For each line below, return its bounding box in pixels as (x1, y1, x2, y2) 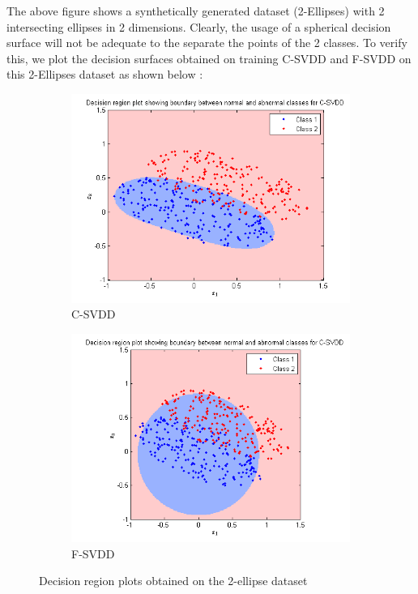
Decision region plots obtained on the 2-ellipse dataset (39, 572, 308, 589)
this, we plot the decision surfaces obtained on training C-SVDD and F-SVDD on (6, 49, 412, 66)
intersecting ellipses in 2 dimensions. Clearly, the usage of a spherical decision (6, 18, 391, 35)
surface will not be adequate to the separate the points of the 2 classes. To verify (6, 34, 407, 51)
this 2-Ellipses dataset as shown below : (6, 66, 203, 83)
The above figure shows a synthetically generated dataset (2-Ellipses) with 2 (6, 2, 385, 19)
